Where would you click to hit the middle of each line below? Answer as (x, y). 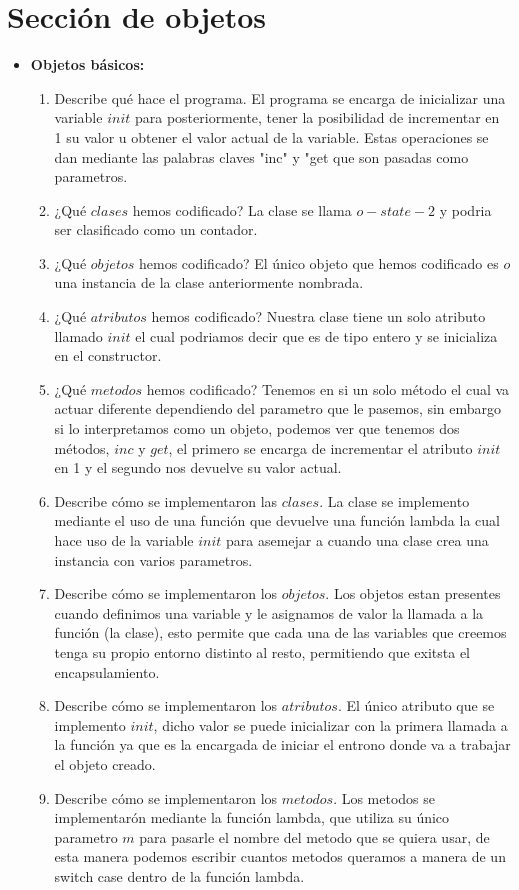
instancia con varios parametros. (153, 559)
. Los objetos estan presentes (413, 593)
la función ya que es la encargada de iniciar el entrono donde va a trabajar (282, 744)
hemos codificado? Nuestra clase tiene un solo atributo (318, 316)
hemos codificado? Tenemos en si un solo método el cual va (328, 388)
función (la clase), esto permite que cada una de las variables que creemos (280, 632)
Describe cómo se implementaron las (166, 500)
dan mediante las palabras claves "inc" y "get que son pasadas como (261, 156)
